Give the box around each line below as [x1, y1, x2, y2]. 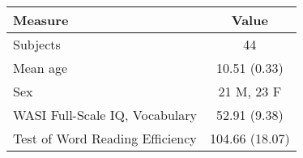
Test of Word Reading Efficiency [13, 129, 197, 147]
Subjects [13, 35, 61, 53]
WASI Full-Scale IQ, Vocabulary [13, 105, 197, 124]
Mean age [13, 58, 68, 77]
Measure [13, 11, 69, 29]
